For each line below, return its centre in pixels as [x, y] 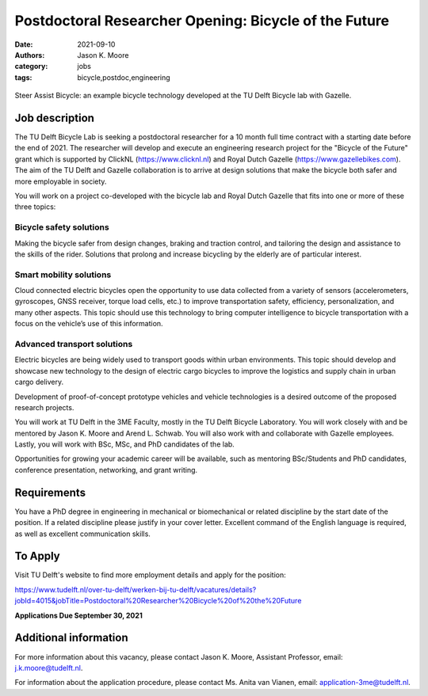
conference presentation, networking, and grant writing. [106, 470]
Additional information [71, 638]
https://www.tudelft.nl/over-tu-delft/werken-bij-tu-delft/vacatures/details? [136, 589]
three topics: [35, 207]
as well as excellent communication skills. [82, 534]
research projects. [44, 407]
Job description [55, 118]
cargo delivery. [39, 382]
